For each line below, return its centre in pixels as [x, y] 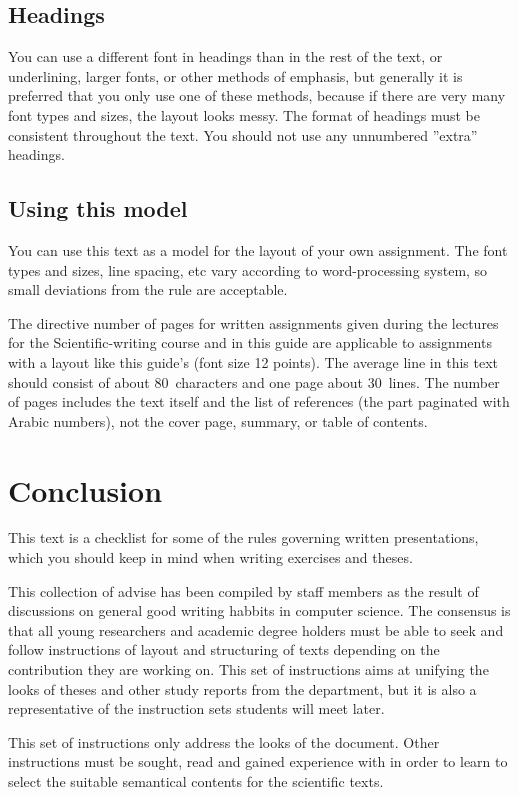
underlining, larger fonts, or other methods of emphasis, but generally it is [235, 75]
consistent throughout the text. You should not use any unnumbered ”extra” [243, 134]
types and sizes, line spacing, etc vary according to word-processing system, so [248, 269]
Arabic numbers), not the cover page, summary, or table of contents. [218, 420]
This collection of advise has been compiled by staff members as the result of [243, 590]
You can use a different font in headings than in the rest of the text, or [225, 56]
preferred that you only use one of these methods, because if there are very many [257, 95]
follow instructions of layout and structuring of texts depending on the [224, 649]
